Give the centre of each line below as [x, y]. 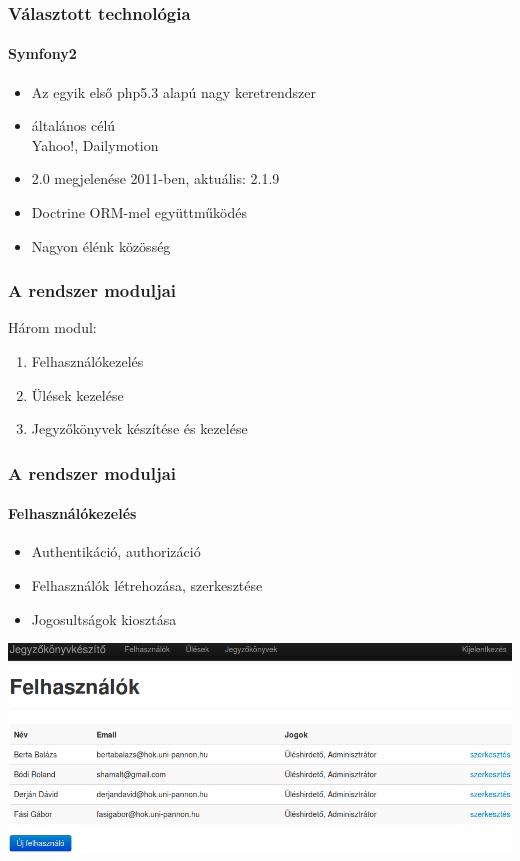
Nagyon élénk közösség [101, 245]
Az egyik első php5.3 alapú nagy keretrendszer [173, 91]
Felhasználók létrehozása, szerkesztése [147, 585]
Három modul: [52, 327]
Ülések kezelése [77, 394]
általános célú [73, 125]
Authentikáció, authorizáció [116, 551]
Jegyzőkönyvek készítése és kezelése [139, 428]
